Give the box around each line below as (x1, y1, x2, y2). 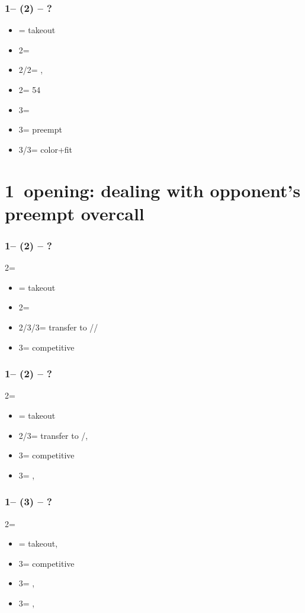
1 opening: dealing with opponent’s (5, 178, 301, 202)
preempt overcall (5, 201, 145, 225)
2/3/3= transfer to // (18, 320, 98, 333)
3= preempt (18, 123, 62, 136)
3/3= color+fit (18, 143, 73, 155)
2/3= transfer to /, (18, 429, 88, 441)
